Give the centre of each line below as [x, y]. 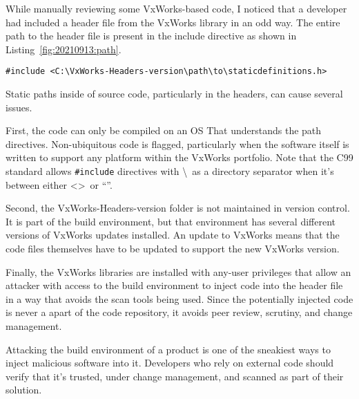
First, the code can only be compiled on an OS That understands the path [164, 130]
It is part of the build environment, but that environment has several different [171, 221]
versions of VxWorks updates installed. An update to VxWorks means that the [173, 235]
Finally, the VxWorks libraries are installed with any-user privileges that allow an [178, 271]
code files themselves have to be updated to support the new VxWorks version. [173, 249]
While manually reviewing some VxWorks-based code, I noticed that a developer [176, 8]
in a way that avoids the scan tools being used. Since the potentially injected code [179, 298]
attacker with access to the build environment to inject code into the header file [174, 285]
